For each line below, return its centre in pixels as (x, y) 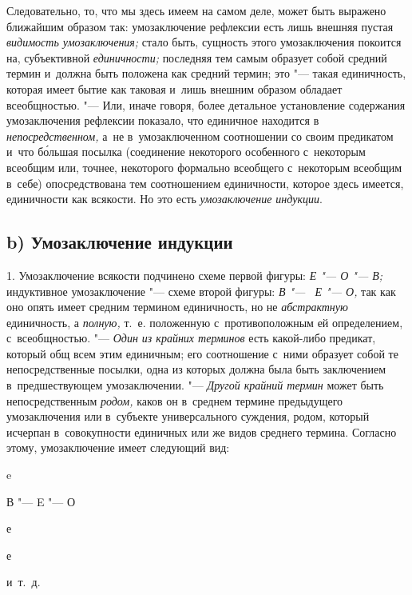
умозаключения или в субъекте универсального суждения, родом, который (188, 416)
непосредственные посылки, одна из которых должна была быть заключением (196, 369)
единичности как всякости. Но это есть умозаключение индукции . (164, 199)
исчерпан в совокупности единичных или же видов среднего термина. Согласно (202, 431)
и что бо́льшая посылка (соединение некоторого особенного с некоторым (186, 152)
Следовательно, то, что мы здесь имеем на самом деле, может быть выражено (196, 10)
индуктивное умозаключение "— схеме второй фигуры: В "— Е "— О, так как (201, 291)
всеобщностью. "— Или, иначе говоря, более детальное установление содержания (206, 104)
